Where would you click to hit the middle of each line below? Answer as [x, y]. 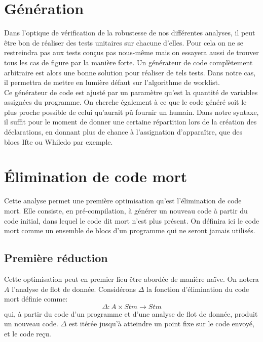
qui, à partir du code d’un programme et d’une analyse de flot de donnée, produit [131, 313]
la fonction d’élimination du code [198, 289]
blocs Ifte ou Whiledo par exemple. [59, 141]
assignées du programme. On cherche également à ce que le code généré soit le [125, 102]
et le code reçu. [28, 333]
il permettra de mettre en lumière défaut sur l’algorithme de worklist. [112, 82]
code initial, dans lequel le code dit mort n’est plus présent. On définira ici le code [132, 220]
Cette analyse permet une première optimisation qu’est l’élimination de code [123, 201]
